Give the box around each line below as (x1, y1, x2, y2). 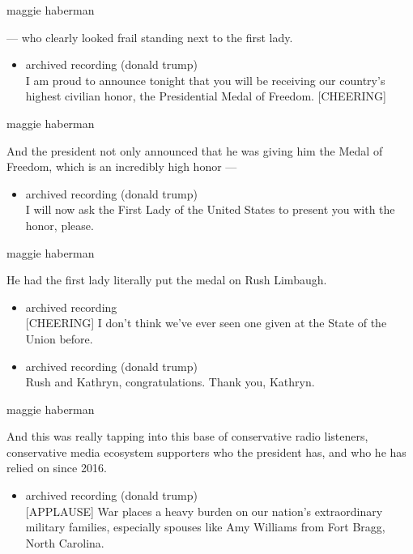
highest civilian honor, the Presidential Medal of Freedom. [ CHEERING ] (25, 87, 386, 104)
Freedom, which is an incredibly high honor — (6, 158, 237, 175)
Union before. (25, 330, 93, 347)
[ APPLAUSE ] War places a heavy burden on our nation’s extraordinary (25, 502, 383, 519)
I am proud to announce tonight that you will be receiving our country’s (25, 71, 385, 88)
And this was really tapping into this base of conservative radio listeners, (6, 428, 368, 445)
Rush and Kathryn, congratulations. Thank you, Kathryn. (25, 373, 315, 390)
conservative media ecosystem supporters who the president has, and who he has (6, 443, 407, 460)
